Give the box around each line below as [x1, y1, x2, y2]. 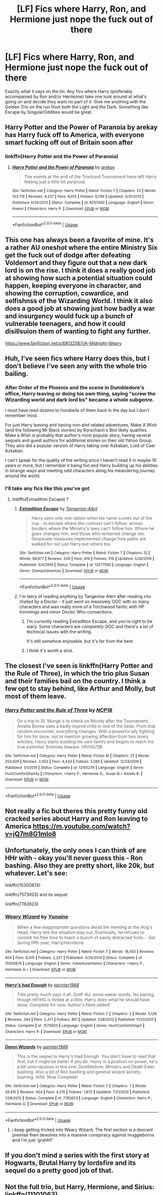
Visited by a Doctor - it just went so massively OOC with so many [19, 598, 149, 604]
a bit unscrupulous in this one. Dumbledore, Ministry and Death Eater [16, 1064, 155, 1070]
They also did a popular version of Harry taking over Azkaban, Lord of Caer [5, 443, 156, 449]
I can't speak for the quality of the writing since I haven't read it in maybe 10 [5, 457, 157, 463]
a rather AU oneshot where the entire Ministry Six [5, 244, 158, 252]
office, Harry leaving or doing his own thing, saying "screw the [5, 390, 156, 397]
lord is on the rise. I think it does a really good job [5, 267, 156, 275]
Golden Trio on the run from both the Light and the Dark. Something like [5, 104, 148, 110]
